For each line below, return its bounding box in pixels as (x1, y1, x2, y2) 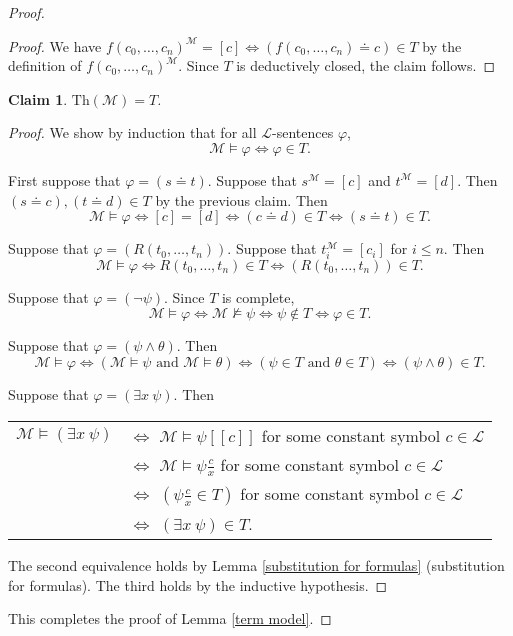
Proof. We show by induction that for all (8, 122, 257, 143)
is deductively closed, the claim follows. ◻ (236, 55, 496, 76)
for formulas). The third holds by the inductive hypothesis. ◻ (8, 574, 388, 595)
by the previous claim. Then (155, 189, 328, 210)
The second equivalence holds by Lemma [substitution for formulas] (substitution (8, 555, 505, 576)
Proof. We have (8, 35, 102, 56)
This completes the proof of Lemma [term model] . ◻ (8, 608, 332, 629)
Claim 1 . (8, 88, 68, 109)
